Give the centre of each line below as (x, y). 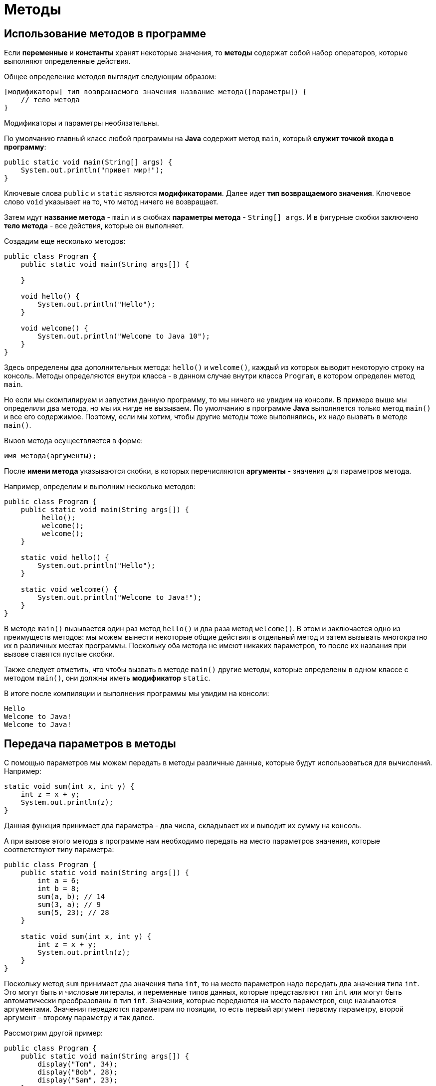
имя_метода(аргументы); (50, 456)
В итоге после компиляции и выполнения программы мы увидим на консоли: (137, 694)
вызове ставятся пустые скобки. (60, 654)
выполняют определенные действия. (67, 61)
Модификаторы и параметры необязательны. (82, 123)
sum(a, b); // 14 (71, 897)
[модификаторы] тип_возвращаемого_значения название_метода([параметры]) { (155, 92)
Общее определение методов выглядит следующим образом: (110, 77)
